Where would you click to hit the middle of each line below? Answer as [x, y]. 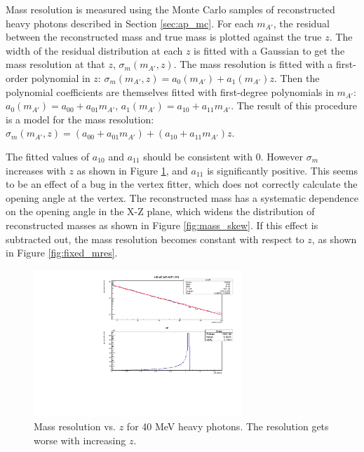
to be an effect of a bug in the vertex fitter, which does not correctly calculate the [182, 184]
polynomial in [61, 77]
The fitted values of [48, 156]
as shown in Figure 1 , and [132, 170]
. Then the [297, 77]
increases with [36, 170]
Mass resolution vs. [75, 426]
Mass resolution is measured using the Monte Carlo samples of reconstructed [170, 9]
